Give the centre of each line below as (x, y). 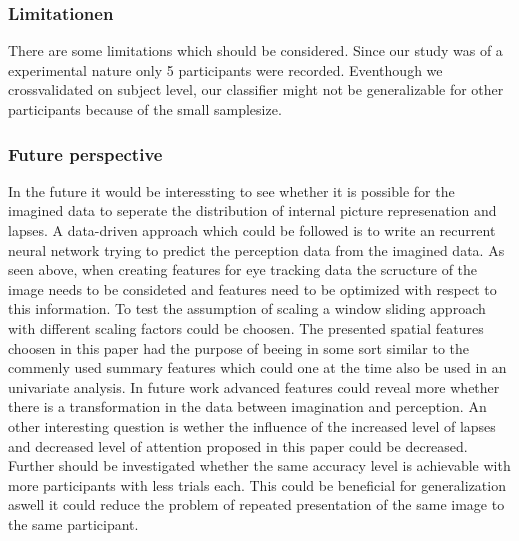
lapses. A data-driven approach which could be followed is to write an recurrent (252, 230)
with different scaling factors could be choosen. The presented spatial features (246, 327)
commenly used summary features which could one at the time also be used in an (257, 367)
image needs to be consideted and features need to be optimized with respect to (252, 288)
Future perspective (85, 153)
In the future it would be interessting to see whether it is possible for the (231, 190)
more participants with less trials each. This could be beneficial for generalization (257, 484)
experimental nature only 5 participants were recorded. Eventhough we (225, 69)
